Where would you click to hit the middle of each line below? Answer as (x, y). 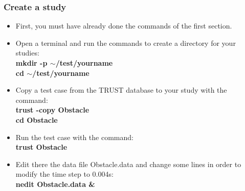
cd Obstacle (37, 119)
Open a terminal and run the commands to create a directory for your (126, 43)
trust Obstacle (41, 147)
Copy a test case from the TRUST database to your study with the (121, 90)
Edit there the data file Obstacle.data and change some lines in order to (128, 164)
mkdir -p (31, 63)
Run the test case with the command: (74, 137)
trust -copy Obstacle (52, 110)
